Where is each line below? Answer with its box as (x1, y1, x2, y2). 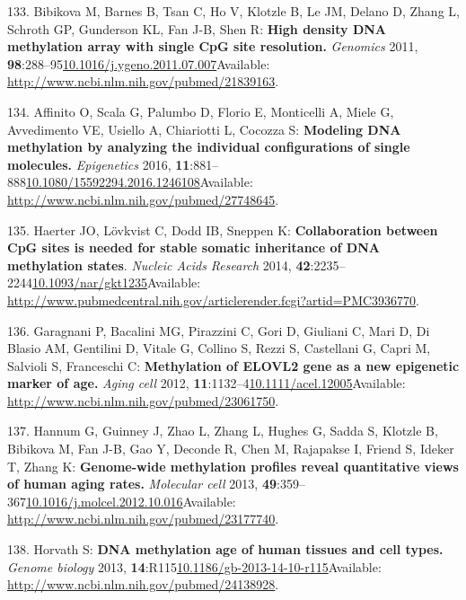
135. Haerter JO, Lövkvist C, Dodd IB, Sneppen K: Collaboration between (7, 220, 438, 239)
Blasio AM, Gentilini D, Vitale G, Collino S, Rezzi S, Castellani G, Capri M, (7, 339, 431, 357)
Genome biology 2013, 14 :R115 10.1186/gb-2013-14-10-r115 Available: (7, 557, 382, 576)
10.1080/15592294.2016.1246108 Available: (26, 172, 253, 191)
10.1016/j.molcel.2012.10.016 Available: (26, 491, 236, 510)
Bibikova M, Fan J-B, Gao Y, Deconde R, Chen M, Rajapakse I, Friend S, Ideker (7, 439, 454, 458)
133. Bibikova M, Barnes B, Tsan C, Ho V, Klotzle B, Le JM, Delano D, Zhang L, (7, 2, 460, 20)
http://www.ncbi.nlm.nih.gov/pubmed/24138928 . (7, 575, 279, 594)
